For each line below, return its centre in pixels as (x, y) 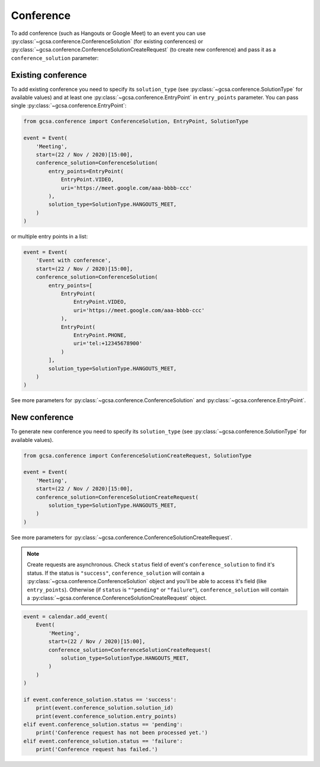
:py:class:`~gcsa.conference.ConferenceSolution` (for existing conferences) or (107, 41)
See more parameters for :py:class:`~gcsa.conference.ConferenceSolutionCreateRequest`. (122, 537)
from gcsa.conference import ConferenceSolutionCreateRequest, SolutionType (137, 456)
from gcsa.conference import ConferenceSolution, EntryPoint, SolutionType (136, 121)
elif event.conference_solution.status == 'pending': (103, 725)
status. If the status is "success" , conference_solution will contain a (116, 573)
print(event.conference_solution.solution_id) (105, 708)
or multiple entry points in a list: (49, 237)
